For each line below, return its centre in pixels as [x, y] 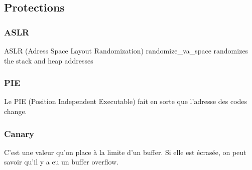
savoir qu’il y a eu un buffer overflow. [61, 162]
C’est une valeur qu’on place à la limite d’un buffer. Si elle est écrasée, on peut [125, 152]
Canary [19, 133]
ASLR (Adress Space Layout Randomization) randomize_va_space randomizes [126, 50]
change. [16, 111]
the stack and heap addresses [49, 60]
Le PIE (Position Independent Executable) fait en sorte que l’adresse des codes [126, 101]
